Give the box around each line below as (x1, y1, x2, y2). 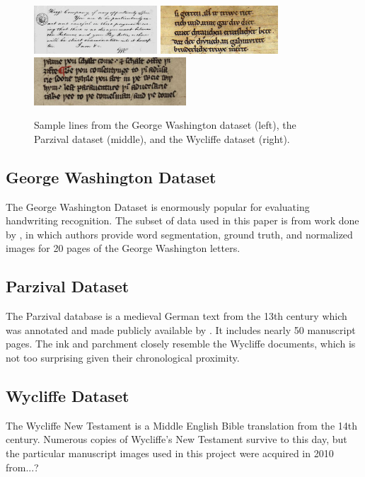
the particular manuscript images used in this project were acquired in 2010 (6, 445, 334, 460)
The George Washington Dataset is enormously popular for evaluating (6, 199, 310, 214)
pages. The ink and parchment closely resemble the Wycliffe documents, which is (6, 336, 356, 351)
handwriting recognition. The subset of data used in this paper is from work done (6, 213, 359, 228)
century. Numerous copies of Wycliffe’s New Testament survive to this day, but (6, 432, 347, 447)
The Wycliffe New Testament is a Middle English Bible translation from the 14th (6, 418, 357, 432)
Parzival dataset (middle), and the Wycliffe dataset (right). (34, 131, 290, 146)
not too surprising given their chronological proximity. (6, 350, 240, 364)
